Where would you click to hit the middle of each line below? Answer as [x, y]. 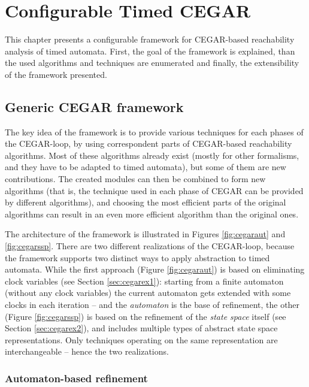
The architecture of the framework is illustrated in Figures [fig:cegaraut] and [145, 234]
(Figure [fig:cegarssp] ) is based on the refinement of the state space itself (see [146, 316]
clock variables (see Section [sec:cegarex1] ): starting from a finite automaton [144, 281]
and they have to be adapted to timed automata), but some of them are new [146, 167]
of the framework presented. [56, 74]
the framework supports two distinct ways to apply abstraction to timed [137, 257]
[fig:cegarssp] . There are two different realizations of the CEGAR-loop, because [150, 246]
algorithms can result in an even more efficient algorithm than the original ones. [152, 214]
